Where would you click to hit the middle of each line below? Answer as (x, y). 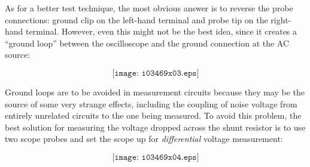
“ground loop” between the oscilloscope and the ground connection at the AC (147, 43)
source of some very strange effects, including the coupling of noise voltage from (151, 103)
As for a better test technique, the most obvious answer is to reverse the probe (149, 8)
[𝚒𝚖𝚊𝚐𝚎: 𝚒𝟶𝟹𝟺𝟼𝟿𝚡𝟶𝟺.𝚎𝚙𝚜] (156, 157)
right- (281, 19)
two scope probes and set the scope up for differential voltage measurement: (144, 139)
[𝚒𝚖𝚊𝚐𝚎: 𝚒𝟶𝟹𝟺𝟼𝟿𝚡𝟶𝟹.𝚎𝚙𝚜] (156, 73)
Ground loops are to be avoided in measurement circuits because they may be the (155, 92)
